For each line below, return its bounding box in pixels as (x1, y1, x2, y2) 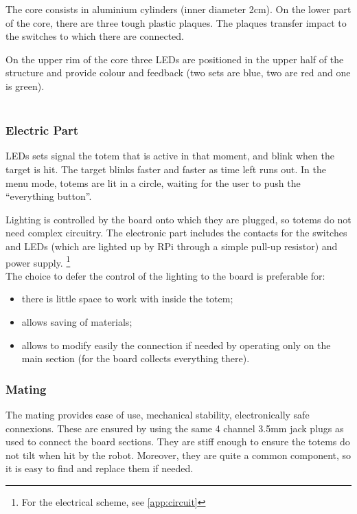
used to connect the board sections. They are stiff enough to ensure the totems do (5, 434, 350, 449)
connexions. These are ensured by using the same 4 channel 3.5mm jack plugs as (5, 421, 344, 435)
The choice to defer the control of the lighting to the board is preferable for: (5, 268, 325, 282)
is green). (5, 78, 45, 93)
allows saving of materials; (21, 314, 133, 328)
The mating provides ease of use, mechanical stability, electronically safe (5, 407, 310, 421)
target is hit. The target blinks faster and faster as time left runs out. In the (5, 161, 326, 176)
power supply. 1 (5, 253, 71, 269)
